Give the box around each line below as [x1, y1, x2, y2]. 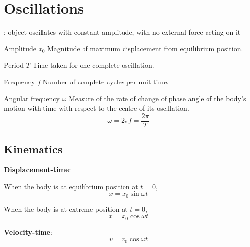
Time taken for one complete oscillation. [32, 60, 154, 70]
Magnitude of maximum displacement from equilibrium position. [47, 43, 243, 53]
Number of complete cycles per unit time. [42, 76, 169, 86]
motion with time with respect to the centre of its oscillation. [4, 103, 189, 113]
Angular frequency [4, 93, 60, 103]
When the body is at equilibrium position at [4, 181, 138, 191]
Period [4, 60, 24, 70]
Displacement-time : [4, 164, 71, 174]
